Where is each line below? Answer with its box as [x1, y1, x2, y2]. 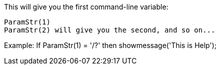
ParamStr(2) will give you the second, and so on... [4, 26, 215, 34]
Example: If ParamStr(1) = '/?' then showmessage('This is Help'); [4, 41, 216, 49]
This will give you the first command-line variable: [4, 2, 168, 11]
